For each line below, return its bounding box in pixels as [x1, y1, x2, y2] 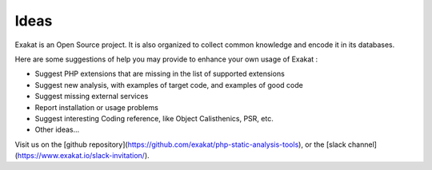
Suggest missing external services [34, 92, 149, 101]
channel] [348, 140, 378, 149]
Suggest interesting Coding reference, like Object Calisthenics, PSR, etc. [34, 113, 274, 123]
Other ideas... [34, 125, 80, 135]
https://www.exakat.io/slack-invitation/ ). [17, 151, 150, 160]
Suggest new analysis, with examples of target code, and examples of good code [34, 80, 303, 89]
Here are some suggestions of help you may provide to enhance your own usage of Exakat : [14, 54, 318, 64]
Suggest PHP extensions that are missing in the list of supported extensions [34, 69, 286, 79]
